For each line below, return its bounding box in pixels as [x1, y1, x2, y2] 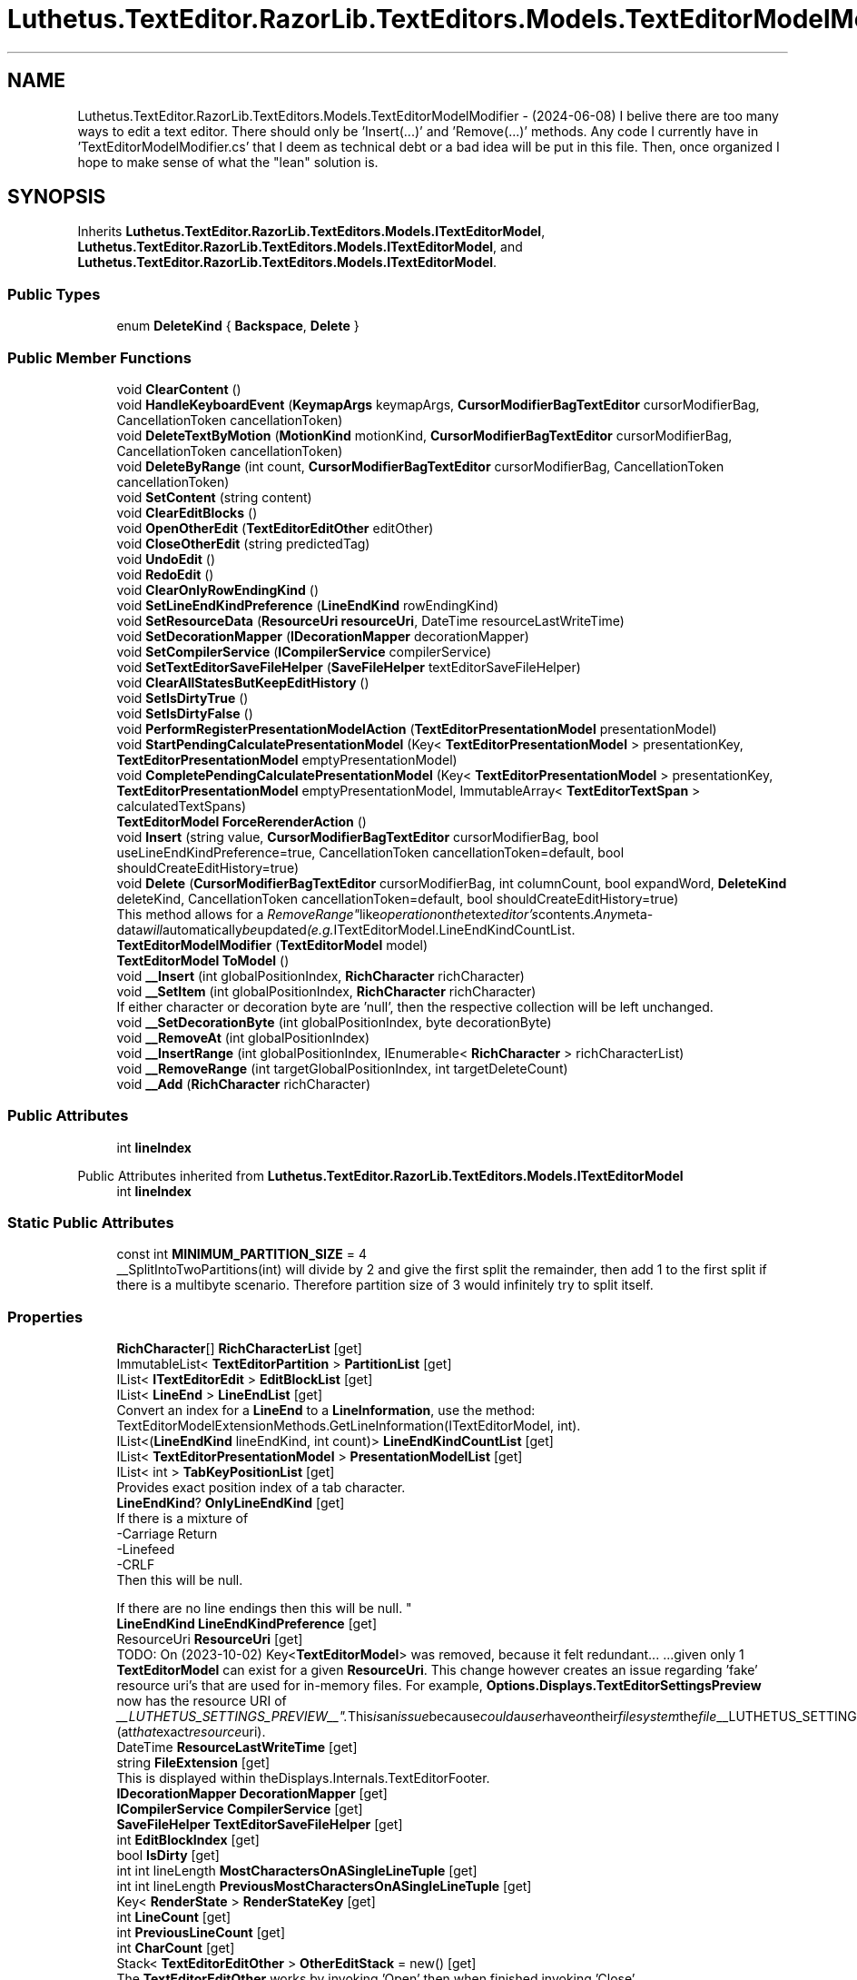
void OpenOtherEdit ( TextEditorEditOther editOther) [116, 520, 434, 536]
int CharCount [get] [116, 1940, 235, 1956]
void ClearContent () [116, 381, 241, 397]
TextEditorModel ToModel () [116, 952, 290, 968]
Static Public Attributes [7, 1213, 174, 1233]
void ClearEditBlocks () [116, 504, 258, 520]
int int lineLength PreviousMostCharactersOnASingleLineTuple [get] [116, 1878, 532, 1895]
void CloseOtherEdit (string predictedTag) [116, 535, 370, 551]
